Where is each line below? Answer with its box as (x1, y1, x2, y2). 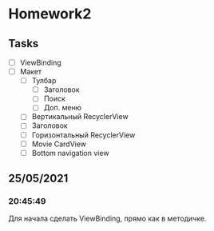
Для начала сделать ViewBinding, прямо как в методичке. (8, 213, 207, 224)
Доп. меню (43, 103, 82, 113)
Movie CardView (31, 139, 86, 149)
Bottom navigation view (31, 148, 109, 157)
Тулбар (31, 76, 57, 86)
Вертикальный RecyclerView (31, 112, 129, 121)
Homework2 (8, 5, 92, 23)
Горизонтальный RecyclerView (31, 129, 136, 140)
